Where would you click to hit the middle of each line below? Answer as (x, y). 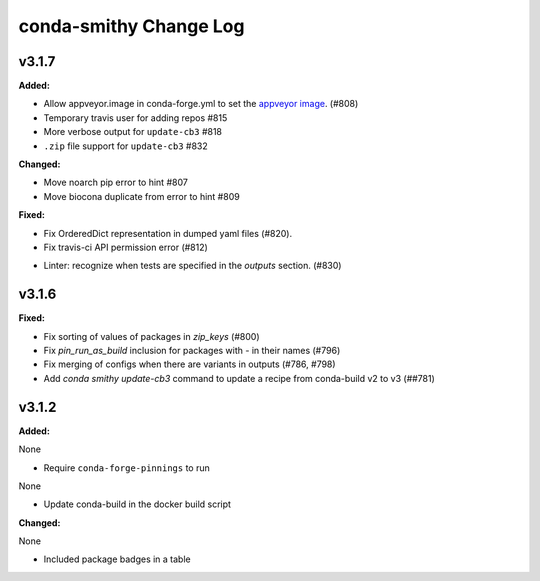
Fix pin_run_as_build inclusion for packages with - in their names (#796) (192, 351)
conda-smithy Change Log (131, 26)
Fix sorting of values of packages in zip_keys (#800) (151, 336)
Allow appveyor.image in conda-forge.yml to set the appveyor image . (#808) (201, 104)
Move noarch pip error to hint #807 (116, 182)
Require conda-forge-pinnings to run (126, 467)
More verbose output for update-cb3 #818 (133, 132)
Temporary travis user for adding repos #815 (135, 117)
